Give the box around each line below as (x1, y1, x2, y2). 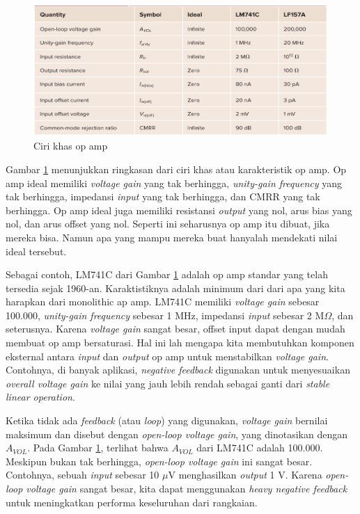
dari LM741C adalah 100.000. (196, 440, 323, 455)
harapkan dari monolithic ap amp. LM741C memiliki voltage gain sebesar (6, 294, 320, 309)
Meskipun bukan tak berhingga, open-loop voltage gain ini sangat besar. (6, 453, 313, 468)
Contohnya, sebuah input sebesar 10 (6, 467, 159, 482)
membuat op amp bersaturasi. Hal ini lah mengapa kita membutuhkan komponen (6, 335, 354, 350)
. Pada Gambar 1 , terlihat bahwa (27, 440, 169, 455)
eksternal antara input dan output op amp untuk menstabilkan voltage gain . (6, 348, 329, 363)
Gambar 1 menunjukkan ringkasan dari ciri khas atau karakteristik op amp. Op (6, 161, 347, 176)
